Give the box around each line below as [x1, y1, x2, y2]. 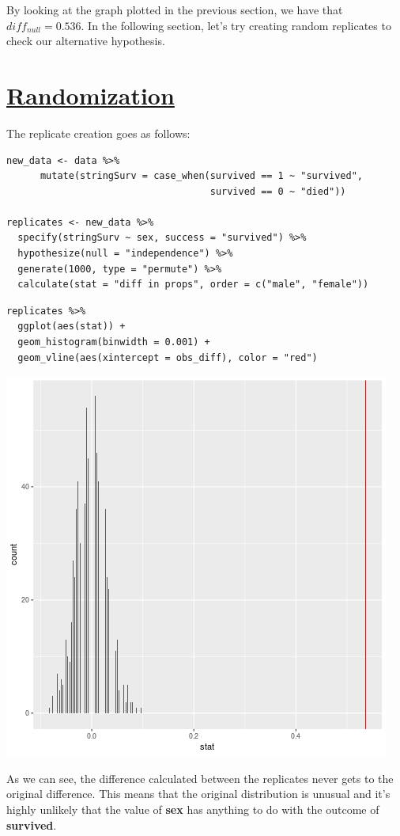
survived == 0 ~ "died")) [209, 185, 346, 197]
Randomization [6, 78, 175, 111]
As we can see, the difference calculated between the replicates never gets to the [6, 769, 394, 786]
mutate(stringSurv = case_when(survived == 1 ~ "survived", [40, 170, 364, 182]
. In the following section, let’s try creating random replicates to [81, 17, 391, 33]
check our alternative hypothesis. [6, 32, 165, 49]
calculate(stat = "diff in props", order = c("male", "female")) [17, 279, 369, 291]
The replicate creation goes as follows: [6, 124, 191, 141]
